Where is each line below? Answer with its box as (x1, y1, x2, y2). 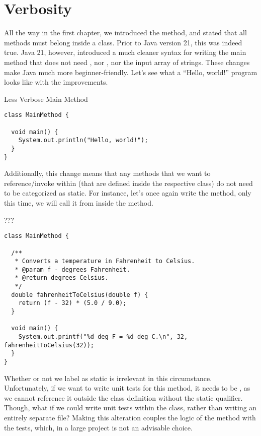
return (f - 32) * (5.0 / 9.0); (18, 299, 127, 307)
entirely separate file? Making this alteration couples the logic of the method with (4, 412, 256, 423)
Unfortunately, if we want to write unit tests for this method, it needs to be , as (4, 383, 250, 393)
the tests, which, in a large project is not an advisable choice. (4, 422, 193, 432)
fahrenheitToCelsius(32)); (4, 341, 94, 349)
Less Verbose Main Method (4, 93, 88, 104)
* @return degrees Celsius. (15, 274, 109, 282)
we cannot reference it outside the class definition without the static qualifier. (4, 392, 243, 403)
